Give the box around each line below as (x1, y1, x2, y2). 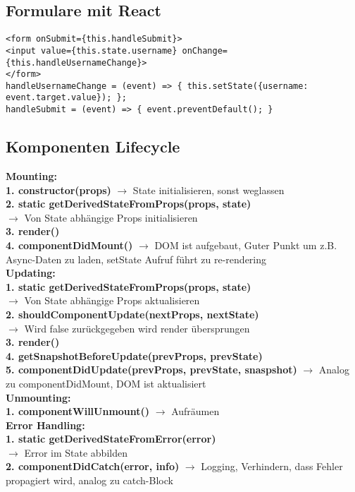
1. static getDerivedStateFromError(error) (6, 431, 216, 446)
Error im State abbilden (24, 445, 127, 460)
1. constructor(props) (6, 182, 111, 197)
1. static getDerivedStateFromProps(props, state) (6, 279, 251, 294)
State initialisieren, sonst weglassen (132, 182, 285, 197)
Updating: (6, 265, 56, 280)
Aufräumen (171, 404, 220, 419)
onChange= (182, 45, 228, 56)
